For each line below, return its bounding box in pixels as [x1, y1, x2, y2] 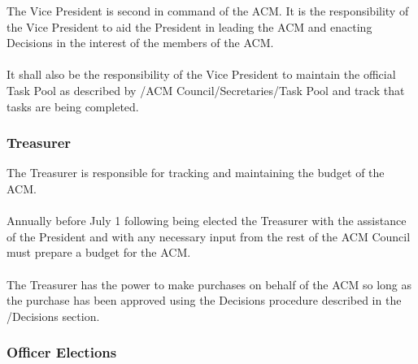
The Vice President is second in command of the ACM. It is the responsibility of [7, 2, 409, 19]
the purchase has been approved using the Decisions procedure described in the [7, 292, 402, 309]
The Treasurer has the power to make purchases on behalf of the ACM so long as [7, 275, 411, 292]
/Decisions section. [7, 307, 100, 324]
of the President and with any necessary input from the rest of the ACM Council [7, 227, 411, 245]
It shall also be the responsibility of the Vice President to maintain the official [7, 66, 396, 83]
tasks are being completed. [7, 97, 139, 115]
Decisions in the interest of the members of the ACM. [7, 34, 274, 51]
